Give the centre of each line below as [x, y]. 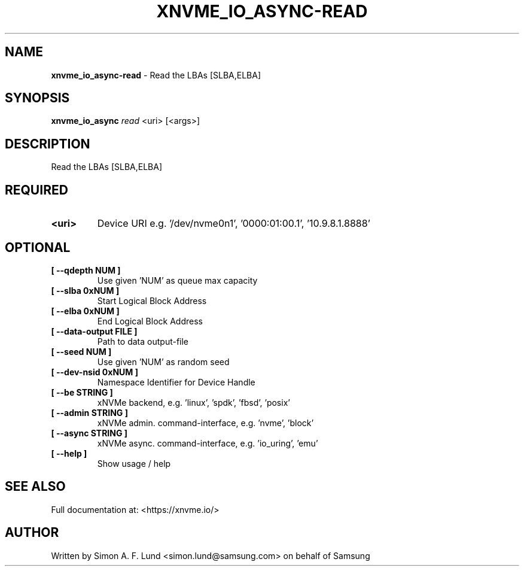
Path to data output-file [143, 341]
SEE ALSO [35, 487]
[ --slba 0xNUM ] [85, 290]
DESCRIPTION [48, 144]
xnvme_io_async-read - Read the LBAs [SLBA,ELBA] [156, 75]
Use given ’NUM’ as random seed [163, 362]
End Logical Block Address [150, 321]
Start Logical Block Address [152, 300]
